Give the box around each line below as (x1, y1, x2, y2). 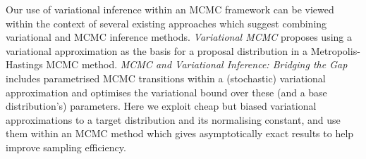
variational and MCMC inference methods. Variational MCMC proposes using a (6, 30, 352, 44)
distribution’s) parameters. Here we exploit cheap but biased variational (6, 98, 317, 113)
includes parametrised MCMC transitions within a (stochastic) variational (6, 70, 326, 85)
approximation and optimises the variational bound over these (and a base (6, 84, 327, 99)
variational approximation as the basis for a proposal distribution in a (6, 43, 308, 58)
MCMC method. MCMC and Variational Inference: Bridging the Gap (46, 57, 348, 72)
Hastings (6, 57, 43, 72)
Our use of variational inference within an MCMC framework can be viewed (6, 2, 334, 16)
